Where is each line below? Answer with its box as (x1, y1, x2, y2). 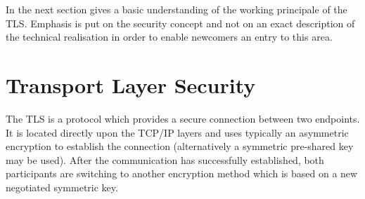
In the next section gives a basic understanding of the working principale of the (6, 2, 347, 16)
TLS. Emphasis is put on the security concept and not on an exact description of (6, 15, 355, 30)
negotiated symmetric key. (6, 179, 118, 194)
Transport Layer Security (6, 70, 256, 99)
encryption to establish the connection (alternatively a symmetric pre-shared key (6, 139, 354, 153)
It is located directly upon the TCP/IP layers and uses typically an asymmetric (6, 125, 349, 139)
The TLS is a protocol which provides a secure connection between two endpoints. (6, 111, 360, 125)
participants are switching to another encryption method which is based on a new (6, 166, 358, 181)
